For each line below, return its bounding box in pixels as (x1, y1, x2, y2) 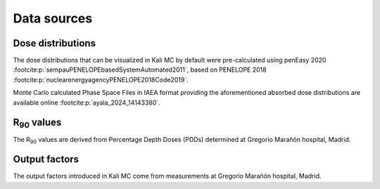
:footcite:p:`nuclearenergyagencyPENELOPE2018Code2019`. (13, 75, 189, 84)
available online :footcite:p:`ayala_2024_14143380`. (13, 98, 161, 107)
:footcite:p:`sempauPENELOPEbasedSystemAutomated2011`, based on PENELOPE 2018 (13, 65, 267, 74)
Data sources (13, 11, 93, 26)
